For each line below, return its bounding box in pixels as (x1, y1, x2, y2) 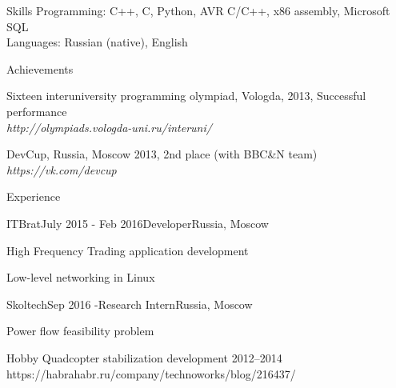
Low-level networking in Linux (6, 269, 155, 286)
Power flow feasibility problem (6, 322, 154, 339)
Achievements (6, 60, 74, 77)
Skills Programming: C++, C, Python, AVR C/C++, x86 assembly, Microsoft (6, 2, 390, 18)
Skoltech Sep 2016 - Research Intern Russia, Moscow (6, 295, 253, 312)
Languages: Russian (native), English (6, 34, 188, 50)
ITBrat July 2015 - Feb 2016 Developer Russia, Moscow (6, 214, 269, 231)
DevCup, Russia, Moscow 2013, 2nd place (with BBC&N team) (6, 146, 318, 162)
